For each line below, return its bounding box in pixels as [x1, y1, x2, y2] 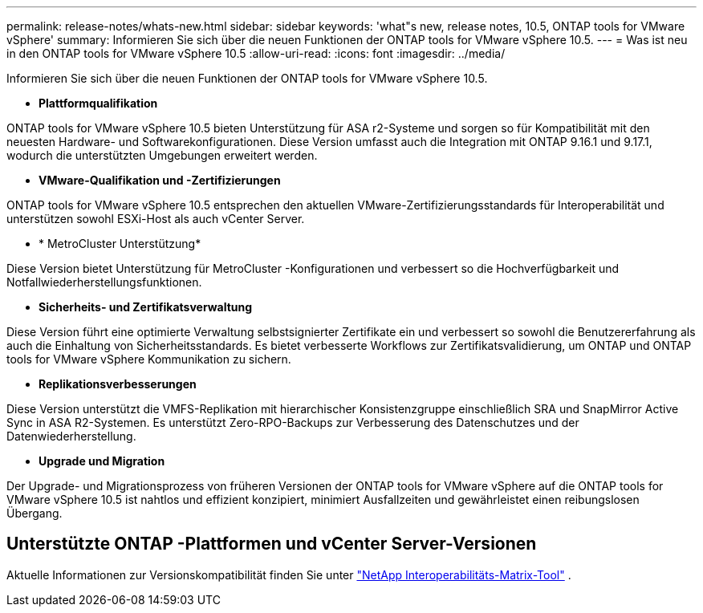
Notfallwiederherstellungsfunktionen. [6, 275, 202, 289]
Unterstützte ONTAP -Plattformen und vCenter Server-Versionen [6, 534, 537, 554]
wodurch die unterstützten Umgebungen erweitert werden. [6, 148, 318, 162]
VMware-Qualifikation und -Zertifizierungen [39, 173, 281, 187]
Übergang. [6, 506, 63, 520]
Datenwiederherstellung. [6, 429, 136, 443]
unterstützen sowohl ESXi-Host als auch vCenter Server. [6, 212, 305, 225]
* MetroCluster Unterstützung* [39, 237, 201, 250]
